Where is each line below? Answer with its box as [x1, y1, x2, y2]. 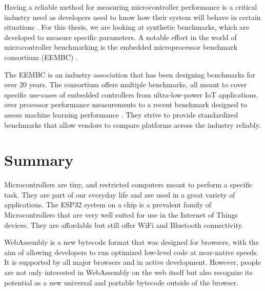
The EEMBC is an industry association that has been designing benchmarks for [4, 69, 256, 80]
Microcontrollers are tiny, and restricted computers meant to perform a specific [4, 179, 253, 190]
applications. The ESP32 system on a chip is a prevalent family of [4, 199, 212, 210]
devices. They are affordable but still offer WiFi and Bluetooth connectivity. [4, 219, 243, 230]
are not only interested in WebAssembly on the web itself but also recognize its [4, 267, 253, 277]
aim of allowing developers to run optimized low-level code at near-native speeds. [4, 246, 259, 257]
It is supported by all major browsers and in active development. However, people [4, 257, 261, 267]
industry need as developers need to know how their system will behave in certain [4, 11, 261, 22]
